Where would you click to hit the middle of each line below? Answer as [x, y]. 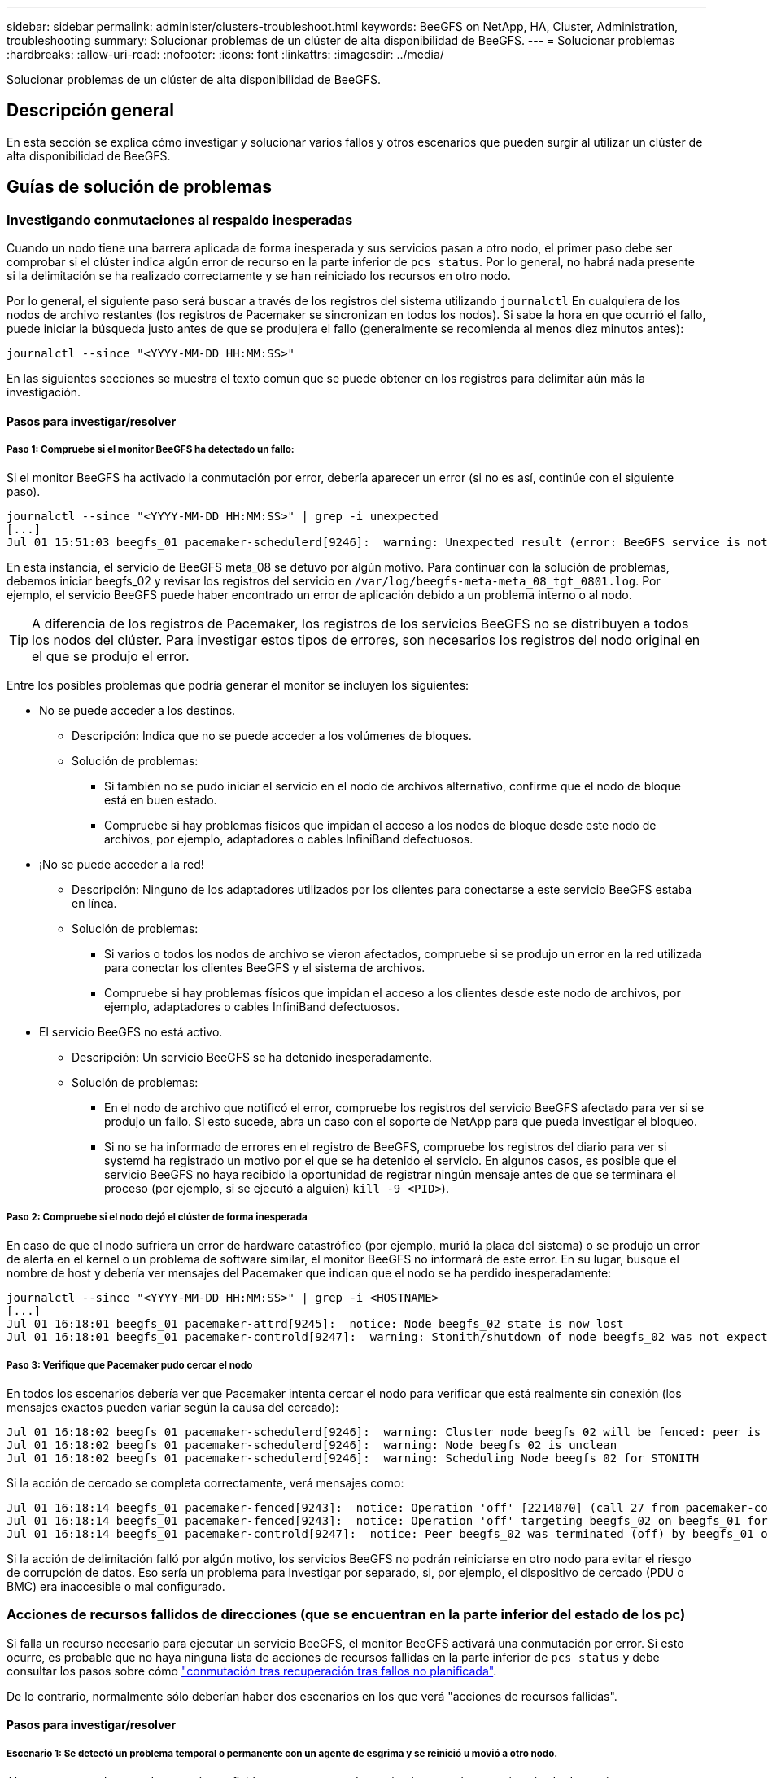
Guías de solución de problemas [139, 187]
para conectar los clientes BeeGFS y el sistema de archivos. [265, 968]
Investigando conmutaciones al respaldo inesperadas [180, 219]
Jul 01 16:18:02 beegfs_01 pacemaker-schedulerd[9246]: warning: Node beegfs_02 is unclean [312, 1445]
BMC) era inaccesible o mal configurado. [116, 1587]
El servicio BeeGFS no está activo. [131, 1032]
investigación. [44, 392]
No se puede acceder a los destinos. [137, 711]
